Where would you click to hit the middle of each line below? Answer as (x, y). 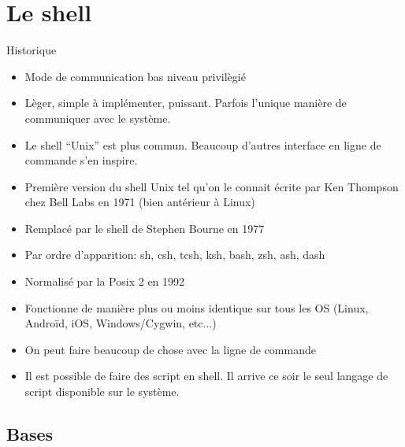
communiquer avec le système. (98, 118)
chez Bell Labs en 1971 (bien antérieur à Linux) (140, 202)
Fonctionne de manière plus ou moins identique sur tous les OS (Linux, (197, 307)
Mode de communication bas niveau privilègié (135, 76)
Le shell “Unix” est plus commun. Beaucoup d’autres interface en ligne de (203, 144)
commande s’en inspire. (81, 160)
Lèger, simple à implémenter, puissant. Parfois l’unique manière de (186, 103)
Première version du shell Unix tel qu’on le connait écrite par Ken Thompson (212, 186)
